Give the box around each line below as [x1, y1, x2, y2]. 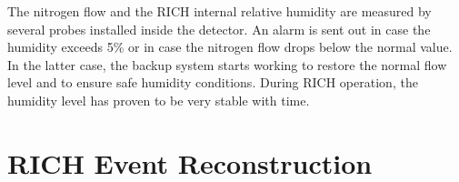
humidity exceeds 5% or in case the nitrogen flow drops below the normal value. [7, 37, 453, 56]
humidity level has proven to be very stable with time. [7, 90, 310, 109]
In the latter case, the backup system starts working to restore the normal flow [7, 55, 447, 74]
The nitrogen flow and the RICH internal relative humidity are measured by [7, 2, 432, 20]
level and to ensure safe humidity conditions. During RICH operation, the [7, 73, 418, 92]
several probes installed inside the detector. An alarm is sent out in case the [7, 19, 431, 38]
